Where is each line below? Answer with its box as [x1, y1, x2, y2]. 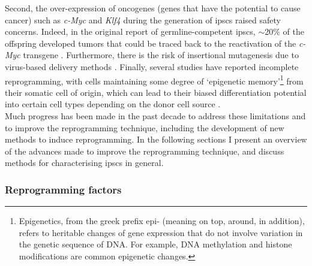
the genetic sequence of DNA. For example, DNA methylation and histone [19, 238, 292, 250]
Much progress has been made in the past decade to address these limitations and [5, 110, 306, 122]
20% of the [265, 25, 304, 38]
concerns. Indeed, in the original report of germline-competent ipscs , [5, 25, 256, 38]
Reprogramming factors [5, 182, 122, 197]
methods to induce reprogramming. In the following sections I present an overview [5, 133, 307, 146]
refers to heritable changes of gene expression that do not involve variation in [19, 226, 303, 238]
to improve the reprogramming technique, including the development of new [5, 121, 284, 134]
